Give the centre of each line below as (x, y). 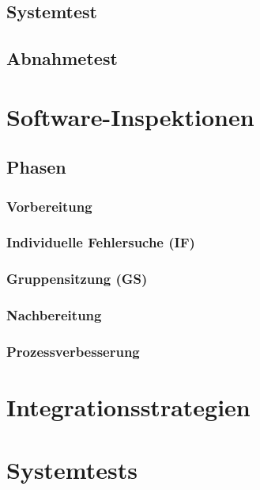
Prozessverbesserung (73, 352)
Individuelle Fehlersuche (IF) (101, 242)
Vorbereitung (49, 206)
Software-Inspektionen (130, 116)
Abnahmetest (62, 58)
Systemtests (72, 469)
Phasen (36, 167)
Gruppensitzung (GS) (77, 279)
